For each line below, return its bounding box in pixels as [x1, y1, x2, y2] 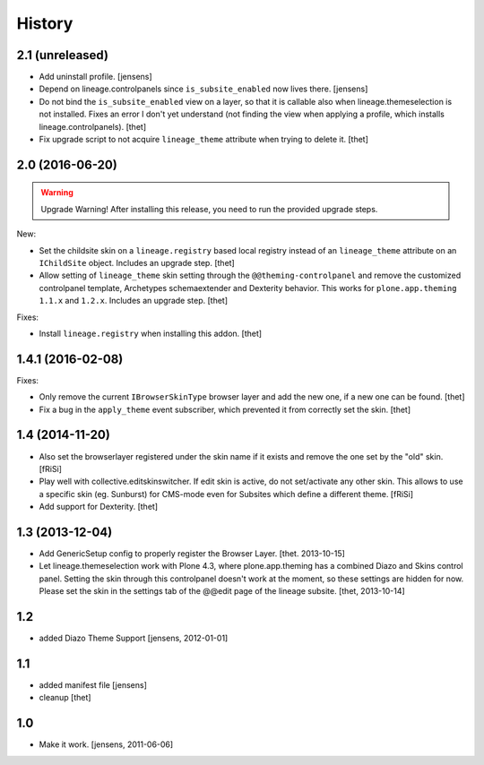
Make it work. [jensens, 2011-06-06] [39, 739, 174, 750]
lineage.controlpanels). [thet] [39, 121, 147, 132]
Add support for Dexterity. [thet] [39, 502, 159, 512]
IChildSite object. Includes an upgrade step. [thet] [39, 257, 235, 268]
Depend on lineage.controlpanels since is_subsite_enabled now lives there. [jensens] [39, 83, 368, 94]
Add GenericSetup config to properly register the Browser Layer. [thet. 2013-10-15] [39, 548, 345, 559]
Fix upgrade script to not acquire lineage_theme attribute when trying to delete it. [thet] [39, 134, 369, 145]
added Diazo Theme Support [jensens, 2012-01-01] [39, 632, 229, 644]
